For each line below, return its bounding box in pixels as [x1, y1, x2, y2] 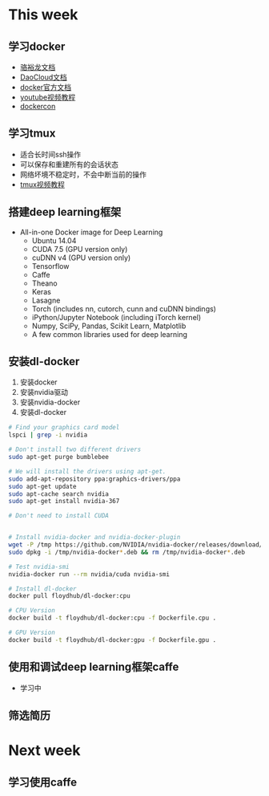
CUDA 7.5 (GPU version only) [31, 244, 128, 254]
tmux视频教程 [19, 179, 66, 189]
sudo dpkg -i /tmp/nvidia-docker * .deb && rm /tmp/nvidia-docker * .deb [8, 548, 246, 556]
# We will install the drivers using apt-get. [8, 467, 167, 475]
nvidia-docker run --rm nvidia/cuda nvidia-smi [8, 570, 171, 579]
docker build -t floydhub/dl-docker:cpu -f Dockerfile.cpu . [8, 614, 217, 623]
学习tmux [8, 127, 56, 140]
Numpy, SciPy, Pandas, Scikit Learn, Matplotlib [31, 321, 187, 331]
